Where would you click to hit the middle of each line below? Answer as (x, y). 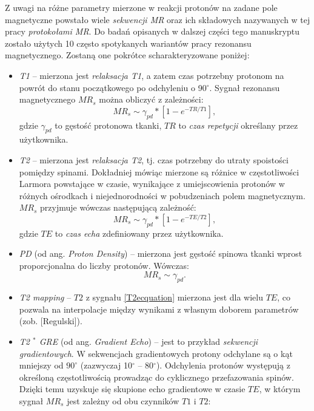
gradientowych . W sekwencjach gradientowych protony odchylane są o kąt (156, 353)
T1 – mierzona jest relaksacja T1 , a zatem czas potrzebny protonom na (152, 75)
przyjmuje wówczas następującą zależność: (118, 207)
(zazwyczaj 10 (106, 365)
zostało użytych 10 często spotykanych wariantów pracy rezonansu (128, 43)
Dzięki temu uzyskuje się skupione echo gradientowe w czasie (132, 389)
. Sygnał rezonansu (245, 87)
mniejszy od (41, 365)
